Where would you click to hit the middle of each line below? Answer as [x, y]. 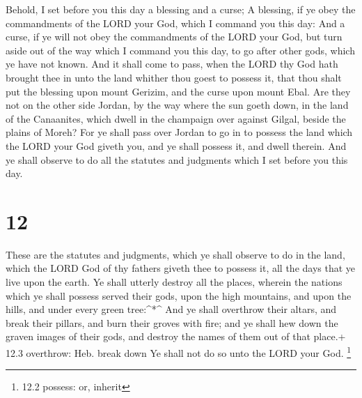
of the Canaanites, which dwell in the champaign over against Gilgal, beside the [176, 118]
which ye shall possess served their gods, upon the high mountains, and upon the [179, 295]
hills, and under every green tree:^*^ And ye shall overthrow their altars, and [171, 309]
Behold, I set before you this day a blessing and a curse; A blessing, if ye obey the [181, 9]
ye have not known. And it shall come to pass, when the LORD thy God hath [172, 64]
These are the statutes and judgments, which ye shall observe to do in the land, [175, 254]
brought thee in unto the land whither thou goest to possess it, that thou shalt [174, 77]
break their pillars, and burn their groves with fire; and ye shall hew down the [172, 322]
